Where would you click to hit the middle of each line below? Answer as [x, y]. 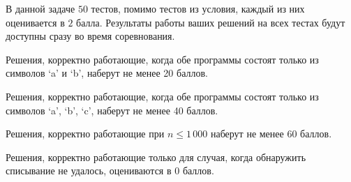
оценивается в [35, 22]
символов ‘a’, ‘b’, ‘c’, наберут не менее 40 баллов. [112, 110]
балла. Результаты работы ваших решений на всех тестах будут [211, 22]
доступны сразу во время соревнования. [90, 36]
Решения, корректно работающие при [85, 134]
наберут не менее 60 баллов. [271, 134]
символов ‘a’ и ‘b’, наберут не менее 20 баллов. [107, 73]
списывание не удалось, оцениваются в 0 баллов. [110, 170]
